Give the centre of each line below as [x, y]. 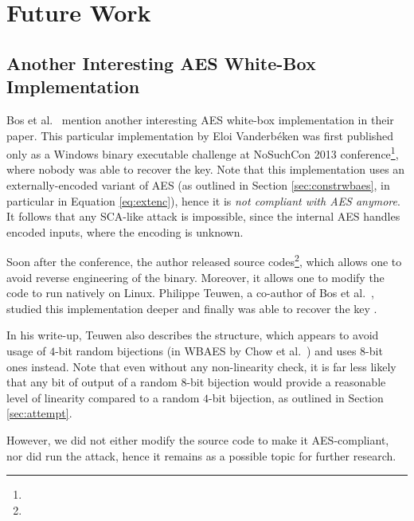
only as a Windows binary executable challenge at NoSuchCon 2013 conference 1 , [203, 153]
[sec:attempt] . [39, 413]
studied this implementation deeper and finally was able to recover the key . [192, 308]
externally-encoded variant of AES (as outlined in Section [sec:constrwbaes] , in [198, 185]
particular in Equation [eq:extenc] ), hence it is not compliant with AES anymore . [203, 200]
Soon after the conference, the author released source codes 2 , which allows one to [204, 260]
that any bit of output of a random [92, 382]
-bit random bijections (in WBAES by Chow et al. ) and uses [206, 351]
